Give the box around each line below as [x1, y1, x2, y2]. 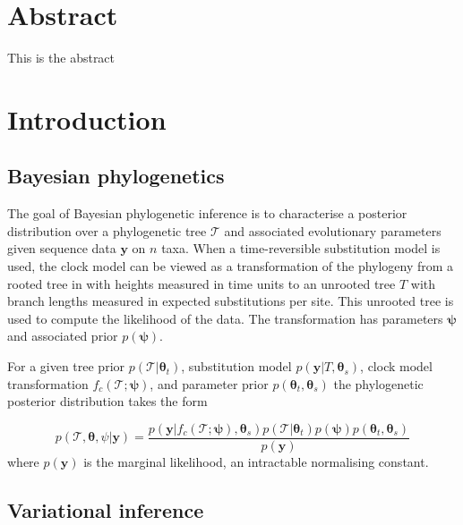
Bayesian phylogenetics [7, 162, 225, 190]
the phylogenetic [333, 374, 424, 393]
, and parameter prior [150, 374, 269, 393]
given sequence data [7, 239, 116, 258]
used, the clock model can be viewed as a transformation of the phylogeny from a [7, 257, 454, 275]
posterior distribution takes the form [7, 392, 208, 411]
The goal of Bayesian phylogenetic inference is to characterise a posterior [7, 204, 407, 223]
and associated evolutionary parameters [224, 221, 442, 240]
